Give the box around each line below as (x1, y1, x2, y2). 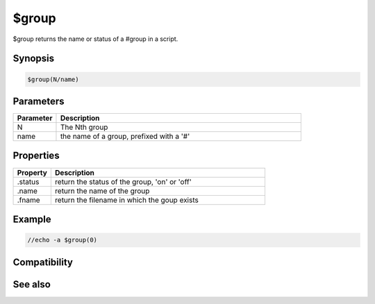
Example (12, 213, 51, 225)
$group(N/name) (27, 75, 79, 83)
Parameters (12, 95, 65, 107)
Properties (12, 150, 60, 162)
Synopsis (12, 53, 55, 65)
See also (12, 278, 51, 290)
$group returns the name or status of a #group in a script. (12, 35, 178, 43)
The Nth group (60, 122, 108, 132)
